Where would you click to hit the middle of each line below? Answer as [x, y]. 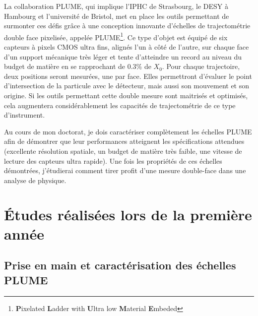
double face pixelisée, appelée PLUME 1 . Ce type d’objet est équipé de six [116, 36]
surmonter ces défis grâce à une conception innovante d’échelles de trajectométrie [127, 26]
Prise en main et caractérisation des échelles [120, 265]
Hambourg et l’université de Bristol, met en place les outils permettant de [117, 16]
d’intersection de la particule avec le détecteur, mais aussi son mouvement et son [127, 86]
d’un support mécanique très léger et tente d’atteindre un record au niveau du [123, 56]
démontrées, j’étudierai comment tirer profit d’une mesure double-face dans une [125, 170]
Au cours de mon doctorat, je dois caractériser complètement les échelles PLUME [128, 131]
